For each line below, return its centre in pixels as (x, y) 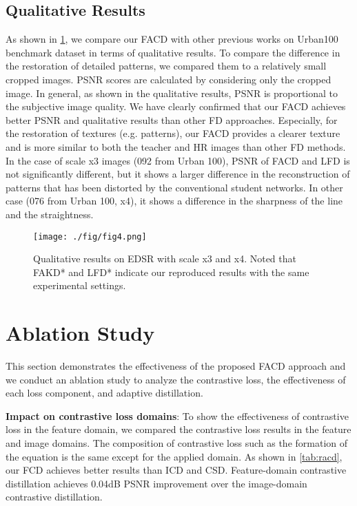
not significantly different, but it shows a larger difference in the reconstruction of (178, 174)
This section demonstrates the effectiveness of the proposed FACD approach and (176, 366)
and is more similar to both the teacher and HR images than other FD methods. (176, 146)
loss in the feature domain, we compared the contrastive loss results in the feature (178, 429)
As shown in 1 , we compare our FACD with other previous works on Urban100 (172, 39)
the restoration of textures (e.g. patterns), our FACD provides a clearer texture (173, 133)
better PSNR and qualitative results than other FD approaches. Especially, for (172, 119)
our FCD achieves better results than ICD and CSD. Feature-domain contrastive (176, 470)
